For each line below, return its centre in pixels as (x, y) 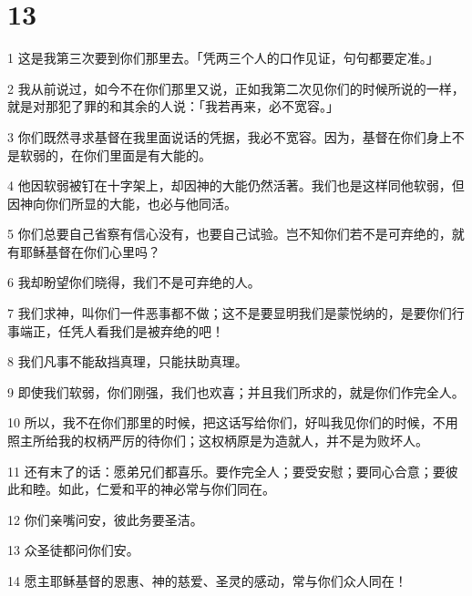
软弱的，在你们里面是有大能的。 (115, 154)
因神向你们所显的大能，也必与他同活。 (122, 203)
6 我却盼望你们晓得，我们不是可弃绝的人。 (134, 282)
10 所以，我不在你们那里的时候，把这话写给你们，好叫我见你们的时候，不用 (233, 422)
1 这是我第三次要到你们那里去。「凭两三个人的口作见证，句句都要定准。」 (223, 58)
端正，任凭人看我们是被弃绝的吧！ (122, 330)
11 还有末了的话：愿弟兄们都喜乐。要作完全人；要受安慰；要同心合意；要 (226, 471)
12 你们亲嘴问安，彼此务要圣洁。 (105, 519)
